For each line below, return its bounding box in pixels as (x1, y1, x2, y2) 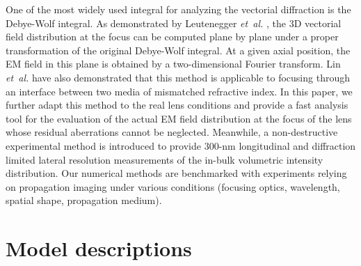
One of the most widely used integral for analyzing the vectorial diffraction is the (6, 2, 351, 16)
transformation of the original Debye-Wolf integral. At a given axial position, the (6, 42, 351, 57)
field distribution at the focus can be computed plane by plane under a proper (6, 29, 339, 44)
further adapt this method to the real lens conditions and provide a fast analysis (6, 97, 348, 112)
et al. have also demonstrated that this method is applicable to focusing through (6, 70, 350, 84)
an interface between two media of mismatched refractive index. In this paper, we (6, 84, 353, 98)
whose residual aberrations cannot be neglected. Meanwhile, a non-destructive (6, 125, 338, 139)
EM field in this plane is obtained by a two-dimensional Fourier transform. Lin (6, 56, 341, 71)
